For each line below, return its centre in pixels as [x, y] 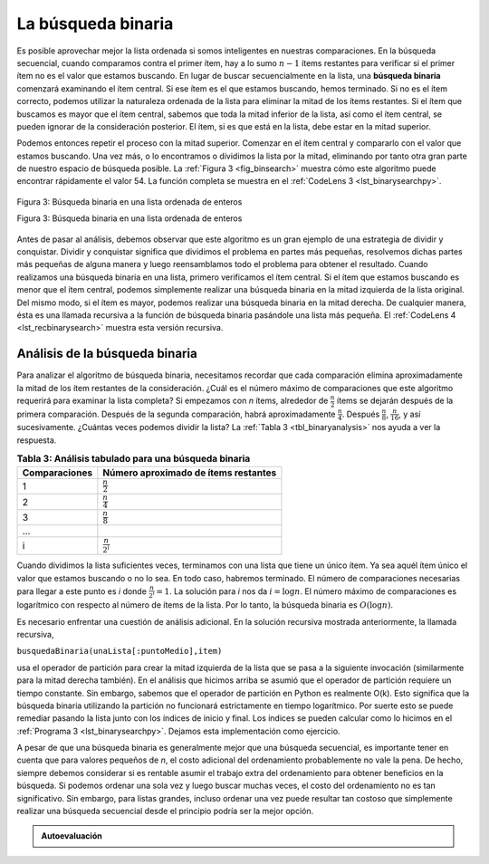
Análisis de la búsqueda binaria [107, 354]
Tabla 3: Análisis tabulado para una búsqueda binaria [134, 459]
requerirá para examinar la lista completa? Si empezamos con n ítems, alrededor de [173, 401]
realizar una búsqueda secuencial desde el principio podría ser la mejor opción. [165, 811]
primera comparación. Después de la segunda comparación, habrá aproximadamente [176, 414]
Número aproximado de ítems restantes [190, 473]
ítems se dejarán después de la [395, 401]
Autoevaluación [72, 836]
